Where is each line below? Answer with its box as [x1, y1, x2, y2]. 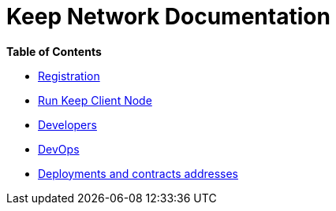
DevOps [38, 142, 80, 156]
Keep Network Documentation [6, 3, 330, 30]
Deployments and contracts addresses [38, 166, 239, 180]
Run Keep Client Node [38, 93, 152, 107]
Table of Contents [6, 44, 102, 58]
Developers [38, 117, 97, 131]
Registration [38, 68, 100, 83]
